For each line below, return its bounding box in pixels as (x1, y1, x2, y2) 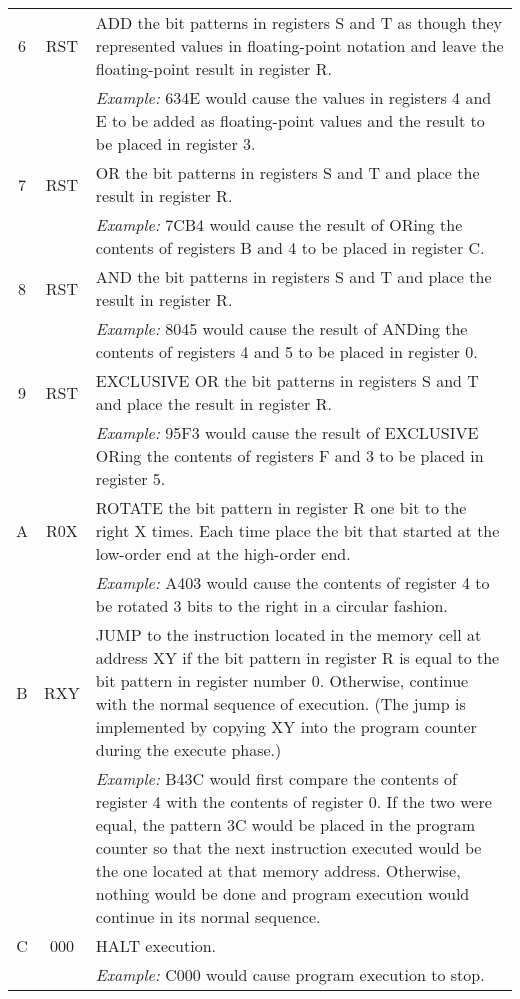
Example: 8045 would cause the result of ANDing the (95, 317, 468, 340)
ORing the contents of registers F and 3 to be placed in (95, 444, 484, 467)
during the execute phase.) (95, 738, 282, 761)
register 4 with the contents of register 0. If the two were (95, 790, 492, 813)
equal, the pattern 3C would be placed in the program (95, 813, 476, 836)
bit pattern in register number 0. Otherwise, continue (95, 669, 469, 692)
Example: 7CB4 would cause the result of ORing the (95, 213, 463, 236)
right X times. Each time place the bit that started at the (95, 519, 500, 542)
